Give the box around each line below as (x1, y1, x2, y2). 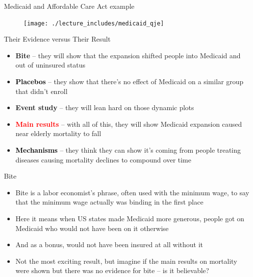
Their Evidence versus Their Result (4, 34, 111, 44)
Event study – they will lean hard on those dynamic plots (15, 102, 194, 113)
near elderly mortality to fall (15, 128, 101, 138)
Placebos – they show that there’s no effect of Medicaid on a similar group (15, 76, 244, 87)
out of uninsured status (15, 60, 86, 70)
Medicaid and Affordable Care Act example (4, 1, 135, 11)
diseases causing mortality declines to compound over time (15, 154, 191, 164)
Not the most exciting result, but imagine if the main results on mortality (15, 255, 237, 266)
